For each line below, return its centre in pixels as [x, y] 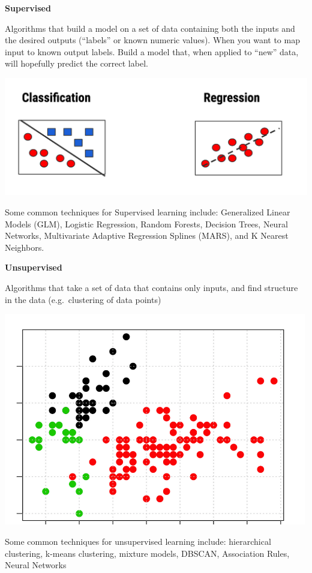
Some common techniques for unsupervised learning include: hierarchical [138, 541]
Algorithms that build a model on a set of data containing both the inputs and [150, 28]
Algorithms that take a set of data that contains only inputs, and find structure [151, 287]
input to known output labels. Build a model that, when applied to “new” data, [152, 51]
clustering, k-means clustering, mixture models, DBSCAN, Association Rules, [147, 553]
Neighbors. [25, 247]
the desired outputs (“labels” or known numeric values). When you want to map [152, 40]
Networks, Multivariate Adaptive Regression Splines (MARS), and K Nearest [147, 235]
